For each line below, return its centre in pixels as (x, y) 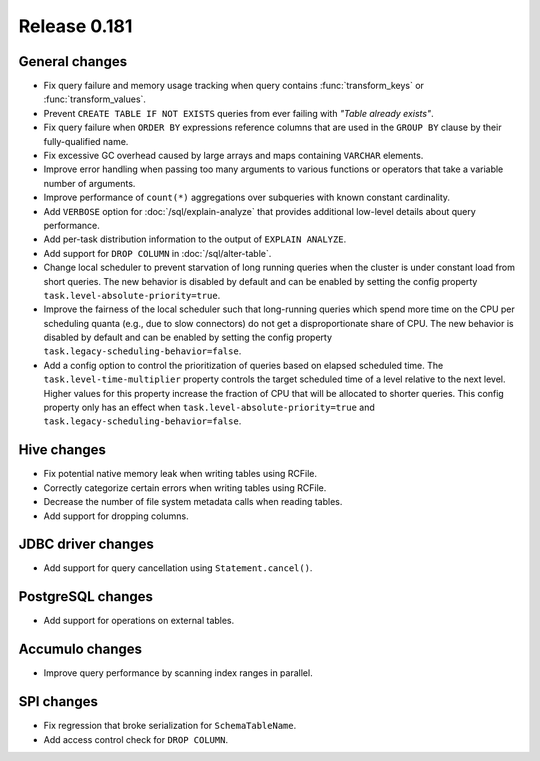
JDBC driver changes (86, 544)
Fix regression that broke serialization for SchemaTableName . (170, 726)
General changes (73, 61)
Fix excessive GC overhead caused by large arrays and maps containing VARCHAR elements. (233, 156)
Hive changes (62, 450)
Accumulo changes (80, 649)
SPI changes (58, 701)
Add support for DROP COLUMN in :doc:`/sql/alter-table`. (157, 253)
